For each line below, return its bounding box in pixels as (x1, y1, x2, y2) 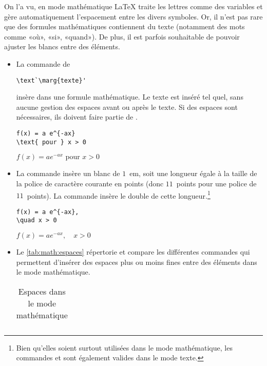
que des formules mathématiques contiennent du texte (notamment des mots (4, 21, 245, 32)
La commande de (16, 58, 70, 69)
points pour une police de (176, 178, 257, 188)
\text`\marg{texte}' (16, 76, 86, 84)
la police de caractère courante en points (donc (16, 178, 164, 188)
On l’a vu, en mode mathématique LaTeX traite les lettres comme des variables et (4, 1, 263, 11)
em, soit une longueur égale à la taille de (129, 168, 257, 179)
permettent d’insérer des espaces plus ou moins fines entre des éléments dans (16, 256, 257, 267)
